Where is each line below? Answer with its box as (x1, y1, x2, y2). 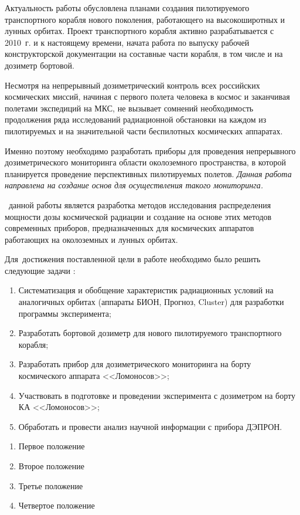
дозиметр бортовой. (5, 59, 74, 71)
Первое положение (18, 440, 85, 452)
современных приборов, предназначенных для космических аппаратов (5, 222, 254, 234)
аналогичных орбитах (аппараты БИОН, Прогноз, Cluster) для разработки (18, 296, 284, 308)
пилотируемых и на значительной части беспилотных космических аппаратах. (5, 124, 283, 137)
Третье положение (18, 479, 83, 492)
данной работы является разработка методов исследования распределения (8, 198, 271, 211)
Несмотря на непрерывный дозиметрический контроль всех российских (5, 79, 260, 91)
